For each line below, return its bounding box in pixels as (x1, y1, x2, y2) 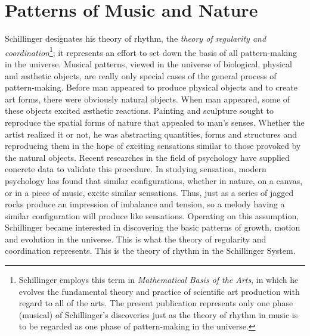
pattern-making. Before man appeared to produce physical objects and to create (5, 81, 297, 94)
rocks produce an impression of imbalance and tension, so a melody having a (5, 198, 285, 210)
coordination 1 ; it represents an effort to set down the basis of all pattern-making (5, 44, 297, 58)
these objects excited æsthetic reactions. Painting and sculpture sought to (5, 104, 274, 117)
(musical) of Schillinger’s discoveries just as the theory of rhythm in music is (18, 308, 298, 321)
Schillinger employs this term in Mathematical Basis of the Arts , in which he (18, 273, 299, 286)
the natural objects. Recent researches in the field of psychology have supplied (5, 151, 290, 163)
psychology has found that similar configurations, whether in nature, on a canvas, (5, 174, 303, 186)
